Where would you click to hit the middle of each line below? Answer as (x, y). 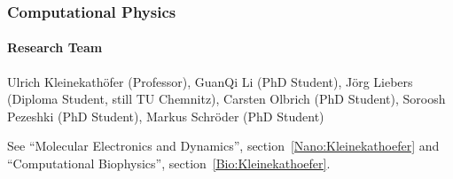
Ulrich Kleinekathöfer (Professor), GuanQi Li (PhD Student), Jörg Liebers (210, 81)
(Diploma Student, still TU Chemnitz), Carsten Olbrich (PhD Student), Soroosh (226, 99)
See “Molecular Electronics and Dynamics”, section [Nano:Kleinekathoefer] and (223, 146)
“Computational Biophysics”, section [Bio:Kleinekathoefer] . (169, 163)
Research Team (55, 47)
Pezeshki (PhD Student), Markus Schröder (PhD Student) (166, 116)
